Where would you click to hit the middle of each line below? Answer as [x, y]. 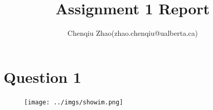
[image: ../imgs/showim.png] [74, 102]
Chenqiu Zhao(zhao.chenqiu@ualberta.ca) [133, 33]
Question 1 [42, 76]
